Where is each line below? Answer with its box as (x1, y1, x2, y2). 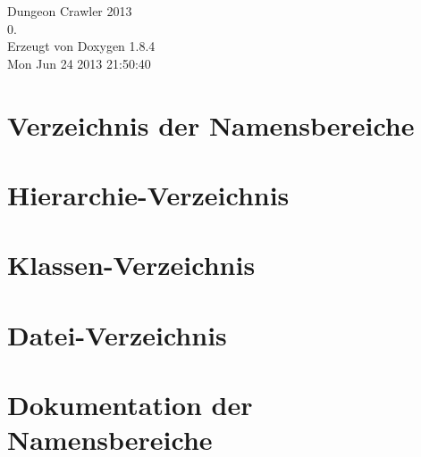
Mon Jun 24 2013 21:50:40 (7, 54, 151, 72)
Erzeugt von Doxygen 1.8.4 (7, 37, 156, 55)
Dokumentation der (7, 386, 253, 423)
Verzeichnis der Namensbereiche (7, 106, 415, 143)
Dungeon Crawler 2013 (7, 2, 132, 20)
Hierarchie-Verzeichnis (7, 176, 290, 212)
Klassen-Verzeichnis (7, 246, 256, 283)
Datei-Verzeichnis (7, 316, 227, 353)
